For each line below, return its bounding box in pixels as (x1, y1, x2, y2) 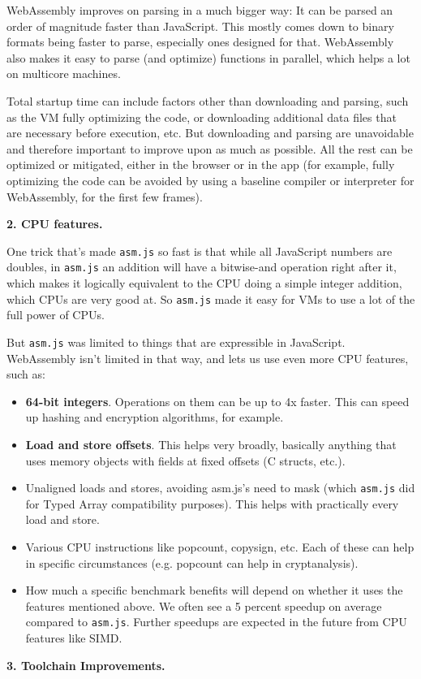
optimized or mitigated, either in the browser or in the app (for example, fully (6, 156, 395, 173)
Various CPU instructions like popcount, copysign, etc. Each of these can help (25, 538, 415, 555)
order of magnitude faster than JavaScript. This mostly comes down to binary (6, 17, 394, 34)
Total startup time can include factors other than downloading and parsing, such (6, 92, 409, 109)
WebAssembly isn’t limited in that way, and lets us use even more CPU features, (6, 349, 409, 366)
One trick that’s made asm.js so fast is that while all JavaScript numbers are (6, 242, 393, 259)
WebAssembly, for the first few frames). (6, 188, 203, 205)
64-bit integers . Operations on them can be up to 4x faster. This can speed (25, 392, 410, 409)
